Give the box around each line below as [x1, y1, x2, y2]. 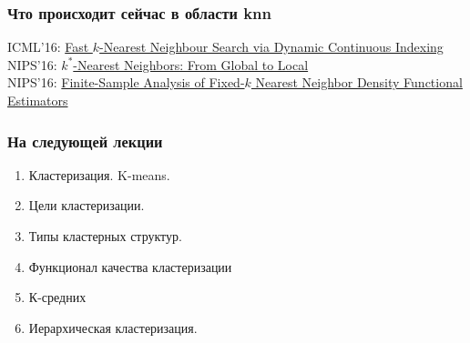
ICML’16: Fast [7, 37, 89, 56]
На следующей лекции [7, 129, 163, 152]
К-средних [28, 288, 87, 307]
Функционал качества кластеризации [28, 257, 232, 276]
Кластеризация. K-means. [28, 165, 170, 184]
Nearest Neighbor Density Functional [255, 73, 463, 92]
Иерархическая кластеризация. [28, 318, 198, 337]
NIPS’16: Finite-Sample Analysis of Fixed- [7, 73, 245, 92]
